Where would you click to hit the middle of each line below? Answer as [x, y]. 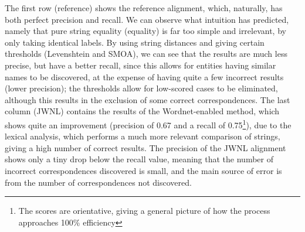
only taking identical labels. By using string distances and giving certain [135, 42]
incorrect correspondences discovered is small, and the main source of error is [143, 170]
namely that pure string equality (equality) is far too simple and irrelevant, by [145, 31]
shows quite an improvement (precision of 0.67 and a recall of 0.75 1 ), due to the [148, 124]
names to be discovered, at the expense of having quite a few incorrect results [144, 76]
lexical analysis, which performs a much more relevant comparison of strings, [143, 136]
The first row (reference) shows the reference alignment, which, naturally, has [144, 8]
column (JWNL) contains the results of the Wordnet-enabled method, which [142, 111]
